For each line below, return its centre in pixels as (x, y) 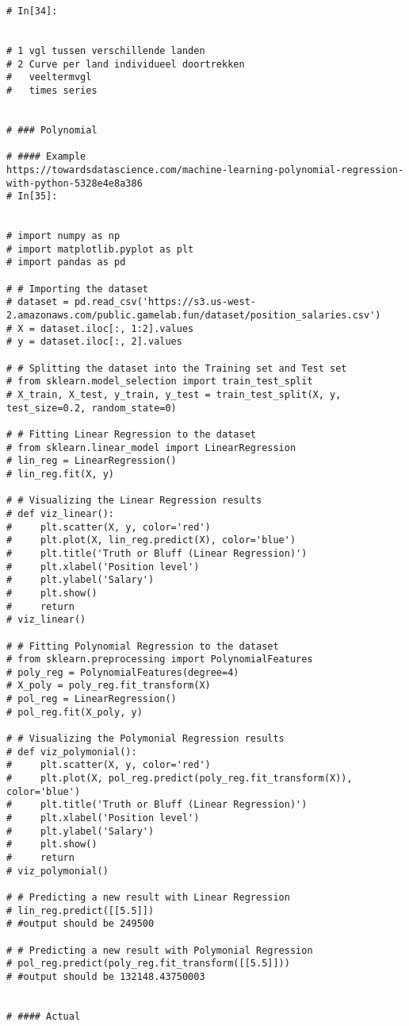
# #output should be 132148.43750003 (106, 976)
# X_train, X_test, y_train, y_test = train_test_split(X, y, (174, 395)
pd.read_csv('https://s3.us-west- (165, 302)
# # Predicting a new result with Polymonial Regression (160, 950)
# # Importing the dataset (77, 289)
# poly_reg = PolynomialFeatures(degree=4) (123, 672)
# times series (52, 90)
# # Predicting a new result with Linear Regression (148, 897)
